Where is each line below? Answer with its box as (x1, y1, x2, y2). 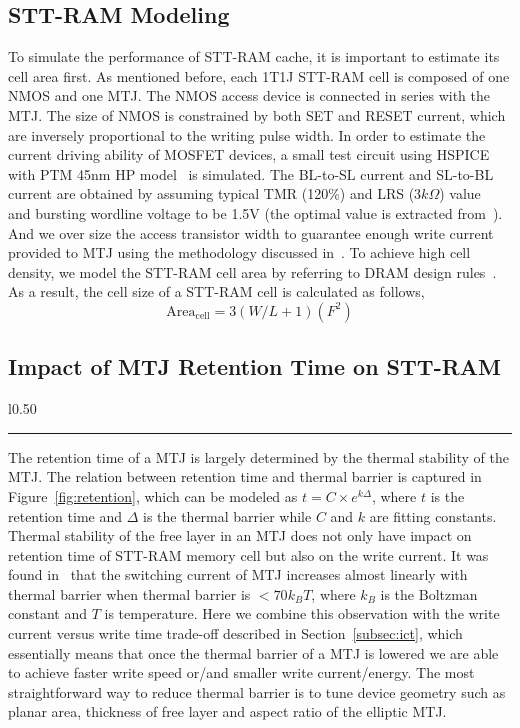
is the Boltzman (380, 583, 478, 604)
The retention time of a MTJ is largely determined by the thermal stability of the (8, 446, 509, 467)
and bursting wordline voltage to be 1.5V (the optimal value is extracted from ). (8, 202, 503, 223)
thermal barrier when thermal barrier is (8, 583, 251, 604)
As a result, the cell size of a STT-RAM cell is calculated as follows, (8, 281, 425, 302)
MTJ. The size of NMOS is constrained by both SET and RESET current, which (8, 104, 506, 125)
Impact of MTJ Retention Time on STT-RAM (8, 351, 501, 382)
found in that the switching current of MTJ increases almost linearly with (8, 564, 468, 585)
